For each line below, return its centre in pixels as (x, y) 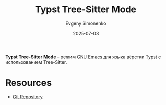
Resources (29, 83)
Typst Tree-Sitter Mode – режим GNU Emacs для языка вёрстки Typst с (83, 57)
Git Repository (28, 97)
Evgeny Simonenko (86, 23)
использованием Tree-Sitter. (36, 62)
